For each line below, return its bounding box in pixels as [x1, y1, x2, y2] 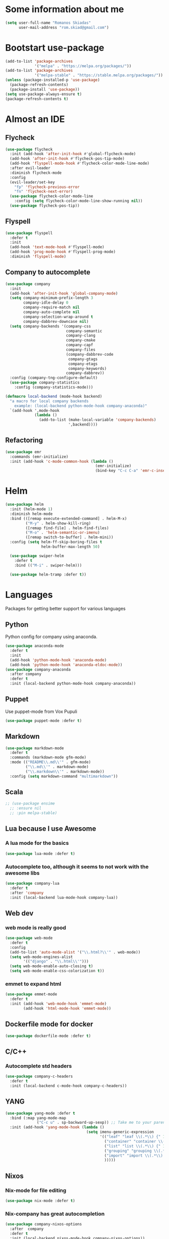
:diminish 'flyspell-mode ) [10, 254, 66, 259]
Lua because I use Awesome [5, 825, 97, 833]
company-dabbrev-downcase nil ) [23, 319, 89, 324]
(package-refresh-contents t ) [5, 96, 69, 102]
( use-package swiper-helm [10, 553, 64, 558]
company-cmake [66, 338, 96, 343]
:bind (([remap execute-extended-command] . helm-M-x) [10, 516, 127, 521]
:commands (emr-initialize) [10, 454, 69, 459]
